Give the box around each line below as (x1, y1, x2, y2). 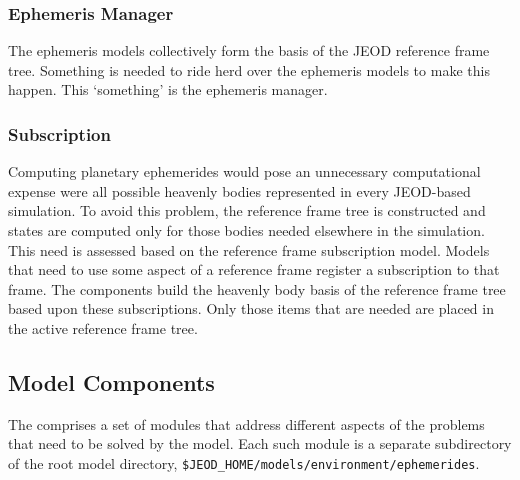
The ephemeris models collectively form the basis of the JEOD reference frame (8, 40, 490, 61)
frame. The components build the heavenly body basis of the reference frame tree (8, 278, 506, 299)
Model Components (8, 366, 215, 397)
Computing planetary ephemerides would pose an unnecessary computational (8, 161, 481, 182)
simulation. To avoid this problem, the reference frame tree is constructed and (8, 200, 486, 221)
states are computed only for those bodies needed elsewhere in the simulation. (8, 220, 485, 240)
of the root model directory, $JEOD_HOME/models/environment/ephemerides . (8, 452, 480, 473)
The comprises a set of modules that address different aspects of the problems (8, 413, 485, 434)
